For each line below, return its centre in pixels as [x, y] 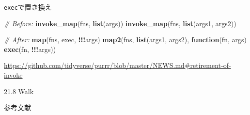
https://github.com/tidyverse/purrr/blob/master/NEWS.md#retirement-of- [117, 65]
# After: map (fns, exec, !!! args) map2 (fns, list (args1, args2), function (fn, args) [125, 40]
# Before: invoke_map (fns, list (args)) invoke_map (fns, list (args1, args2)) [120, 23]
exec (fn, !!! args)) [30, 49]
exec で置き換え [28, 7]
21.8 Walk [19, 91]
